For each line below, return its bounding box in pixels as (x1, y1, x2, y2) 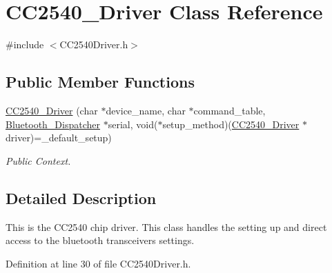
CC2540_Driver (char (6, 103, 98, 117)
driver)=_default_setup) (6, 130, 112, 145)
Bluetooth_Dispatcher (6, 117, 101, 131)
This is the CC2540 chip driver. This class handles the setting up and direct (6, 219, 327, 234)
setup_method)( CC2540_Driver (162, 117, 300, 131)
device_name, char (106, 103, 186, 117)
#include (6, 37, 44, 52)
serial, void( (108, 117, 158, 131)
